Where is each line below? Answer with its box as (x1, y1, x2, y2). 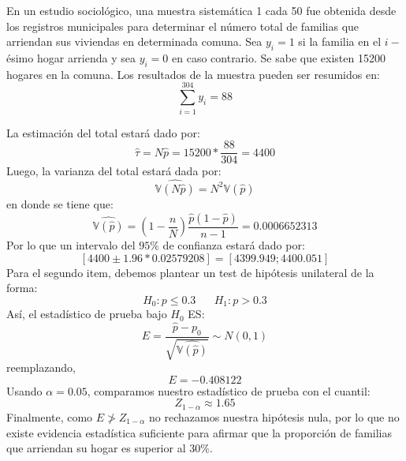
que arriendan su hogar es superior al (6, 440, 186, 456)
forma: (6, 279, 38, 296)
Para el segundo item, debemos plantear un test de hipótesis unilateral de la (6, 264, 374, 280)
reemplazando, (6, 359, 76, 376)
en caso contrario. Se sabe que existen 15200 (172, 49, 386, 66)
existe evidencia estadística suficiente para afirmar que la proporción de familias (6, 424, 393, 440)
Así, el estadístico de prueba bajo (6, 305, 167, 322)
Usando (6, 382, 43, 399)
